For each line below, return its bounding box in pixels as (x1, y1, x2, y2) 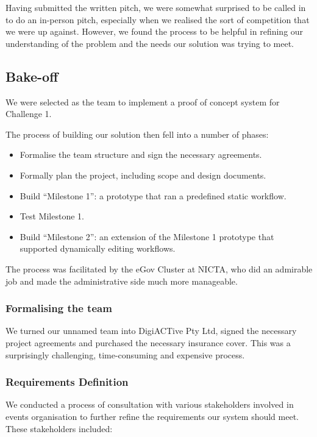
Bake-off (5, 66, 59, 85)
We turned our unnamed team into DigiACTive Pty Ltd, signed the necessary (5, 324, 297, 337)
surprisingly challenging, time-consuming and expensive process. (5, 348, 245, 361)
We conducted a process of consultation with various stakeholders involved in (5, 398, 294, 411)
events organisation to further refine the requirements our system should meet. (5, 410, 299, 422)
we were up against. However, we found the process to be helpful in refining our (5, 25, 304, 38)
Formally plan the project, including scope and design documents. (20, 168, 266, 181)
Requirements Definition (5, 374, 129, 389)
